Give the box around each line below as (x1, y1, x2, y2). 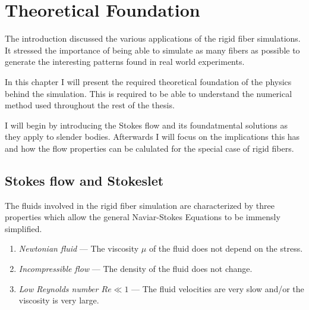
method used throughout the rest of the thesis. (5, 99, 175, 111)
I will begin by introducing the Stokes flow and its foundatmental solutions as (5, 118, 288, 131)
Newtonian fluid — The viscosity (18, 242, 139, 255)
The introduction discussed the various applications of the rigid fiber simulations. (5, 32, 301, 45)
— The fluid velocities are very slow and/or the (131, 282, 304, 295)
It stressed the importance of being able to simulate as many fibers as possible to (5, 43, 300, 56)
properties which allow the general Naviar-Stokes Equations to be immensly (5, 211, 280, 223)
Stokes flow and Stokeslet (5, 171, 164, 189)
